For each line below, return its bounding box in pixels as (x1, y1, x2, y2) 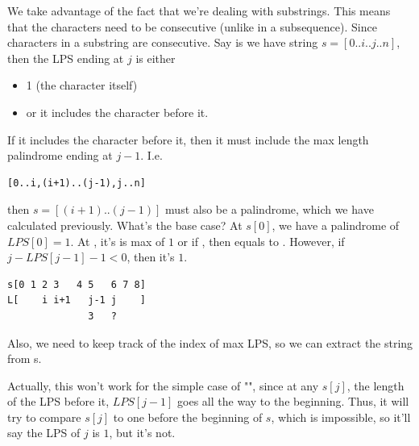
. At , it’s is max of (70, 232, 165, 249)
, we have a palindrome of (272, 216, 400, 233)
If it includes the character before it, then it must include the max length (7, 131, 369, 148)
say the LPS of (7, 424, 81, 441)
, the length (346, 377, 404, 394)
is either (135, 49, 176, 66)
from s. (7, 350, 42, 367)
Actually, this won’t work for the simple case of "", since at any (7, 377, 319, 394)
